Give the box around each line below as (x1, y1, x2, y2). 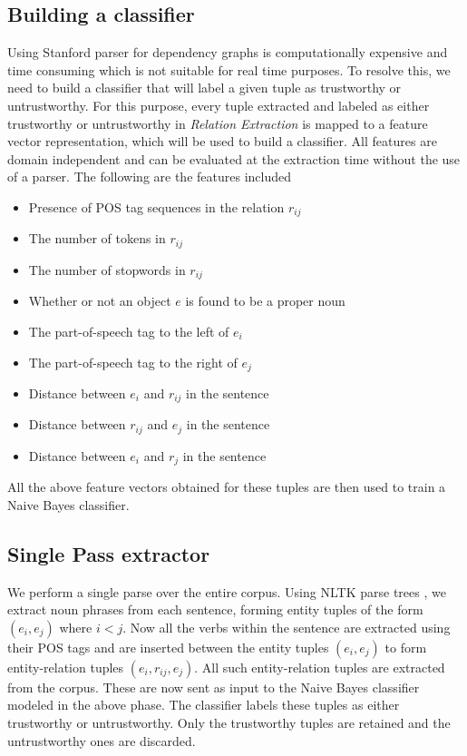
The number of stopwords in (28, 260, 186, 279)
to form (384, 637, 427, 656)
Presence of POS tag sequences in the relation (28, 197, 285, 216)
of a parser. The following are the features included (7, 167, 291, 186)
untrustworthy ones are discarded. (7, 731, 196, 750)
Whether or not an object (28, 291, 171, 310)
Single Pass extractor (7, 539, 210, 567)
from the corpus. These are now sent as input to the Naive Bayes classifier (7, 677, 420, 696)
